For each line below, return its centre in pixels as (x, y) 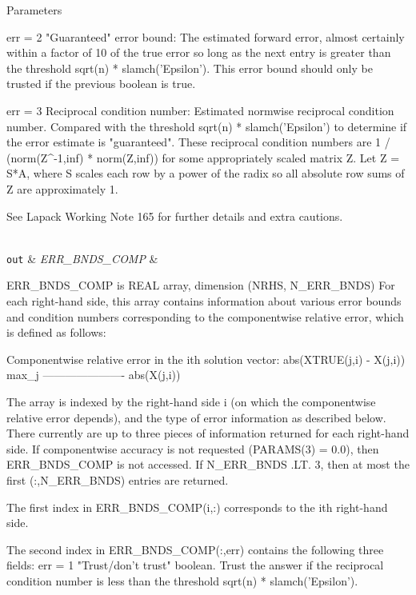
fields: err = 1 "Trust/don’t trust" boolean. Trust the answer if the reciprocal (195, 565)
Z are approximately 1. (62, 188)
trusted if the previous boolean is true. (101, 84)
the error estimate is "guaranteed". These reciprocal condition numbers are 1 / (198, 142)
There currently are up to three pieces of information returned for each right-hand (208, 433)
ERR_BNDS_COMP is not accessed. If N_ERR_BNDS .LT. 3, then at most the (208, 464)
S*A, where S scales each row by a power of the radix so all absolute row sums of (206, 173)
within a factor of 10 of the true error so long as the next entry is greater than (199, 52)
